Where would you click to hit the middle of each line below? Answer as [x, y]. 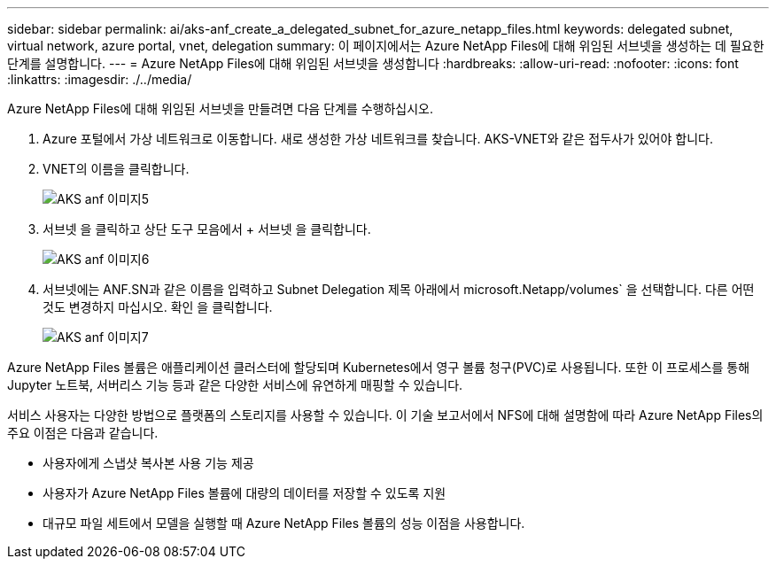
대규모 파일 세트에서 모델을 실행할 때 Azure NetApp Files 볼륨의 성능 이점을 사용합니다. [284, 523]
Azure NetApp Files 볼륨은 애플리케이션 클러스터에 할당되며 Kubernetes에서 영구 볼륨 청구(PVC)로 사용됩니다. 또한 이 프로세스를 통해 [379, 367]
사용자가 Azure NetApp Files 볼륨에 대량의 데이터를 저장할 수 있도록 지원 [244, 493]
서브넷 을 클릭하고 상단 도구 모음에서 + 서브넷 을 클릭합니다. [207, 229]
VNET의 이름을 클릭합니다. [116, 169]
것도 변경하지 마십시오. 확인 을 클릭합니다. [158, 307]
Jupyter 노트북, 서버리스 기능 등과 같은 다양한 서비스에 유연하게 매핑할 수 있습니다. [235, 385]
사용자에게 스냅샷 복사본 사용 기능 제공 [148, 463]
